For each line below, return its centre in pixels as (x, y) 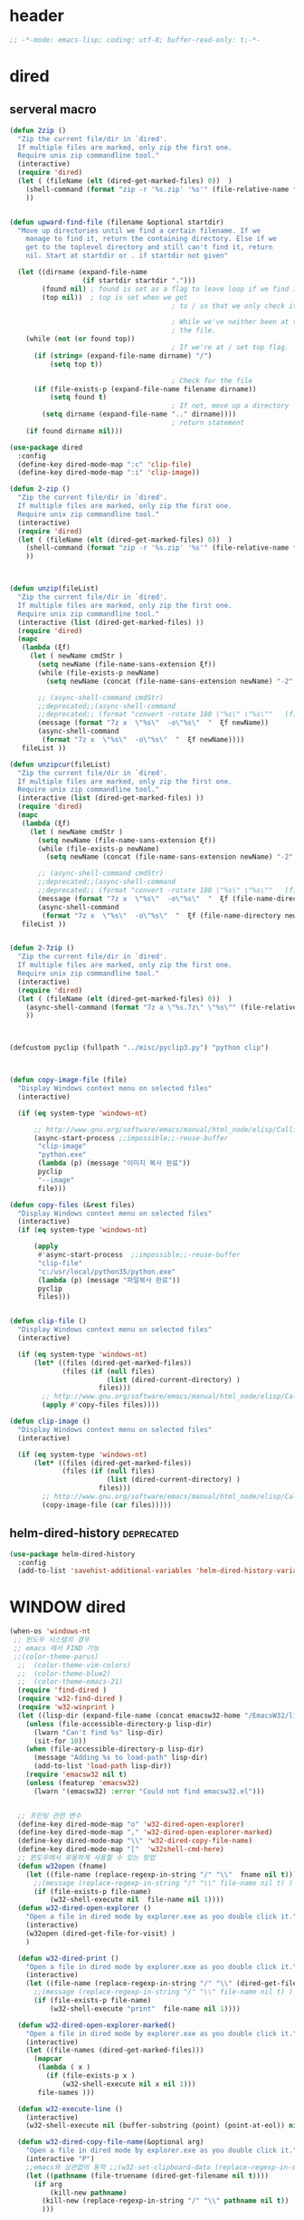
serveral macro (53, 110)
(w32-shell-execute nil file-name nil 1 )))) (137, 1900)
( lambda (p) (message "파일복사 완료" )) (109, 1280)
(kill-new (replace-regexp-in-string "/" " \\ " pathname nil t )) (166, 2201)
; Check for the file (212, 380)
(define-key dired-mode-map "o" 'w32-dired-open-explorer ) (131, 1824)
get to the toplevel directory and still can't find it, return (149, 247)
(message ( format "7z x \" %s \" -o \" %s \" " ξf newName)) (153, 723)
